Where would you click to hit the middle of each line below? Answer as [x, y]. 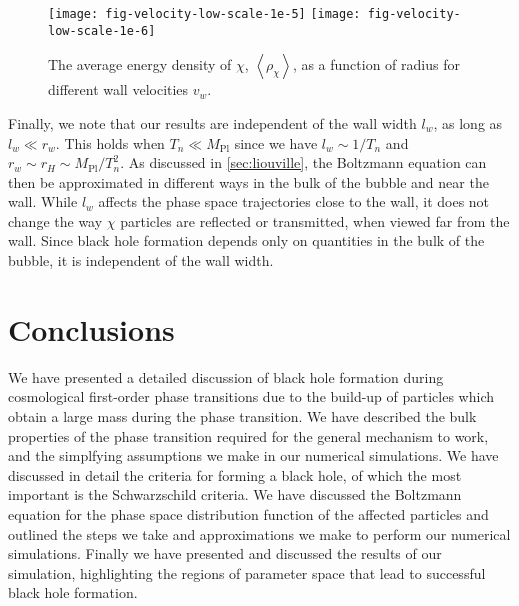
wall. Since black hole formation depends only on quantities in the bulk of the [246, 240]
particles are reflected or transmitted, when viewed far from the [315, 220]
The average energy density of [140, 64]
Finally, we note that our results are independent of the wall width [212, 122]
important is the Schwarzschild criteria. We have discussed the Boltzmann [235, 494]
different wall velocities [118, 89]
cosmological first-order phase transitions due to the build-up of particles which [251, 396]
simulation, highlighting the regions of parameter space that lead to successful [247, 572]
